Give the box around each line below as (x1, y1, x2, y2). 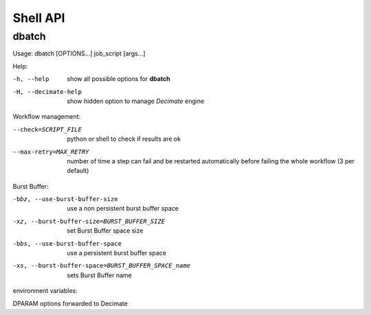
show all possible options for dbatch (67, 75, 171, 83)
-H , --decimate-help (12, 88, 82, 95)
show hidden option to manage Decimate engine (67, 97, 205, 105)
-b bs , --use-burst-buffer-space (12, 240, 122, 247)
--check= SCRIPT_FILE (12, 126, 82, 133)
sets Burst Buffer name (67, 271, 132, 279)
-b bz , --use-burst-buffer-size (12, 196, 118, 203)
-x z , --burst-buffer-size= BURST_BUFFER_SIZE (12, 217, 166, 225)
